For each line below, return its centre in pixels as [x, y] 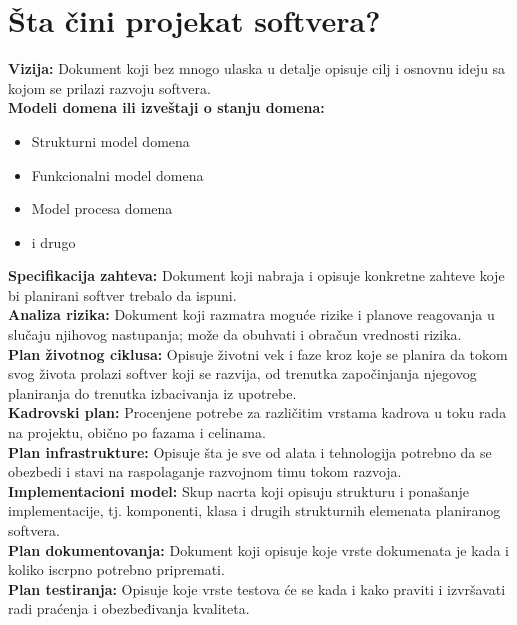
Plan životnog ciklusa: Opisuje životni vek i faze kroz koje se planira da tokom [258, 353]
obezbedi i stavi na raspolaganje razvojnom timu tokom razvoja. [205, 471]
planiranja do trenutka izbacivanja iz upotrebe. [152, 392]
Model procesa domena [102, 208]
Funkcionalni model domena [117, 174]
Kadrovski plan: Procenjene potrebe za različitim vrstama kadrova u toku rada [257, 412]
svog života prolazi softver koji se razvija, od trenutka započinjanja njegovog [242, 373]
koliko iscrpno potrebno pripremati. [116, 569]
